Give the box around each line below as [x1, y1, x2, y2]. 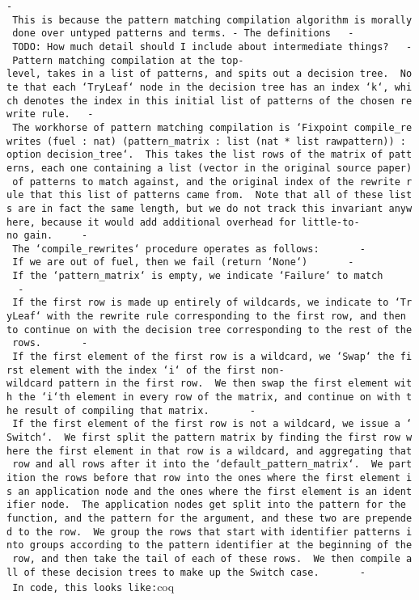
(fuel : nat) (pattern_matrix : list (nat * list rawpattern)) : [47, 135, 406, 147]
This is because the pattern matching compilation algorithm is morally [12, 14, 413, 26]
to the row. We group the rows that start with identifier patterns [18, 526, 400, 538]
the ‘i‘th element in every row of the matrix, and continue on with [18, 391, 400, 404]
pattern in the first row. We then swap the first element [58, 378, 389, 390]
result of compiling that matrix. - [23, 404, 256, 416]
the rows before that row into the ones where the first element [40, 471, 400, 484]
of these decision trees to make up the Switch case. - [23, 566, 366, 578]
